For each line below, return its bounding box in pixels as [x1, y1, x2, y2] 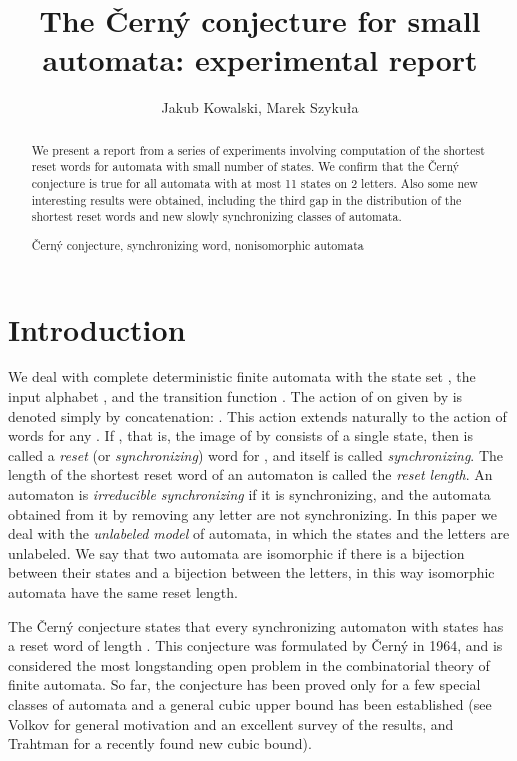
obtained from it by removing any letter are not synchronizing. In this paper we [8, 503, 497, 524]
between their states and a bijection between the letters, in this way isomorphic [8, 562, 495, 583]
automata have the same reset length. [8, 582, 238, 602]
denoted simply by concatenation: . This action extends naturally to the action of [8, 405, 507, 426]
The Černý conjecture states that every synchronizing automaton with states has [8, 615, 504, 636]
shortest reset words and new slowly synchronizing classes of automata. [31, 208, 402, 225]
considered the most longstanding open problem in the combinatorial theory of [8, 654, 490, 675]
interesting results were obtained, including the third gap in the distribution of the [31, 191, 462, 208]
